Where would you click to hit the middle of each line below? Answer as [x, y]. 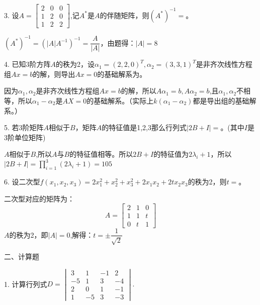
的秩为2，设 [75, 64]
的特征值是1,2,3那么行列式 [144, 127]
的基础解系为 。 [122, 74]
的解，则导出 [54, 74]
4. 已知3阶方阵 [27, 64]
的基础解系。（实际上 [120, 100]
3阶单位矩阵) [25, 137]
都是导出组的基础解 [225, 100]
